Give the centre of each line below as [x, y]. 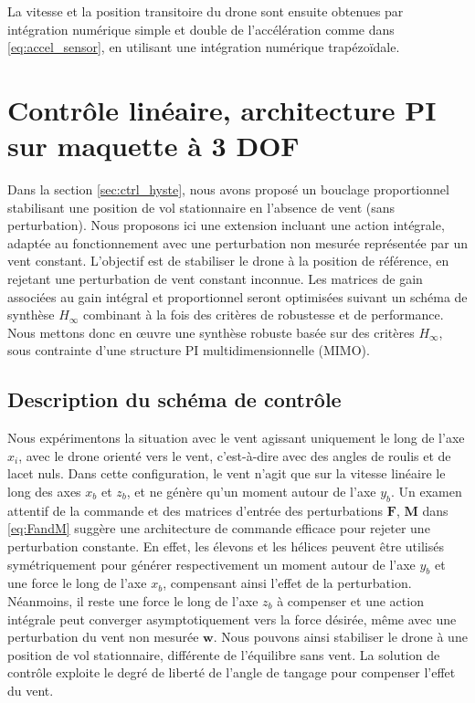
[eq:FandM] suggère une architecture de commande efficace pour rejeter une [219, 528]
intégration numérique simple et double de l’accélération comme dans [201, 29]
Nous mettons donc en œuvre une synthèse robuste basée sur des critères [211, 332]
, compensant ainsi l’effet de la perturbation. [287, 583]
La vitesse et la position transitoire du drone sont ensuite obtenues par [206, 11]
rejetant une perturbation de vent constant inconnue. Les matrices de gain [215, 279]
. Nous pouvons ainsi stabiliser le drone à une [340, 637]
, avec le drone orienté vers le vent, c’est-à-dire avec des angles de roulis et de [235, 455]
